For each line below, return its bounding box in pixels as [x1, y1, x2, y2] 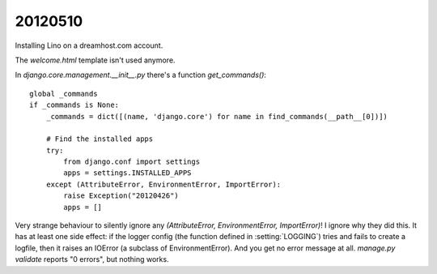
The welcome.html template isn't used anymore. [15, 55, 176, 65]
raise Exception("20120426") [63, 191, 180, 200]
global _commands [29, 89, 98, 98]
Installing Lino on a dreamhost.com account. [15, 41, 163, 50]
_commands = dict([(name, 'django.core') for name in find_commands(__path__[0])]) [45, 112, 388, 121]
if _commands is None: [29, 101, 120, 109]
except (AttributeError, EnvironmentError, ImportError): [45, 179, 282, 189]
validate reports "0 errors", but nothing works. [15, 255, 169, 264]
